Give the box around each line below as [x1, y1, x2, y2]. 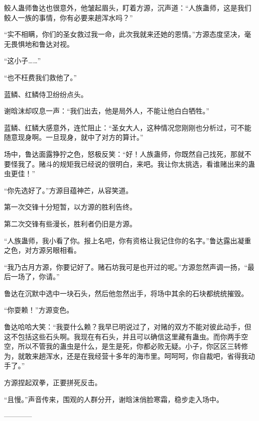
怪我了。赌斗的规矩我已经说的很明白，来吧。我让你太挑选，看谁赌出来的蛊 [10, 158, 255, 169]
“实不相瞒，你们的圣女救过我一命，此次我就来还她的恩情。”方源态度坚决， [4, 29, 245, 39]
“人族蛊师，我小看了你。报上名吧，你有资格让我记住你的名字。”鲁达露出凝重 [4, 235, 252, 245]
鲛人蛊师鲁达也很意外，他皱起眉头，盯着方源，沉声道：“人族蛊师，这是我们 [4, 2, 252, 12]
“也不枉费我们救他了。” [4, 72, 77, 82]
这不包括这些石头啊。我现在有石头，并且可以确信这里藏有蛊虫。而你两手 [4, 331, 241, 341]
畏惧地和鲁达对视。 [10, 38, 74, 49]
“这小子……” [4, 55, 41, 66]
